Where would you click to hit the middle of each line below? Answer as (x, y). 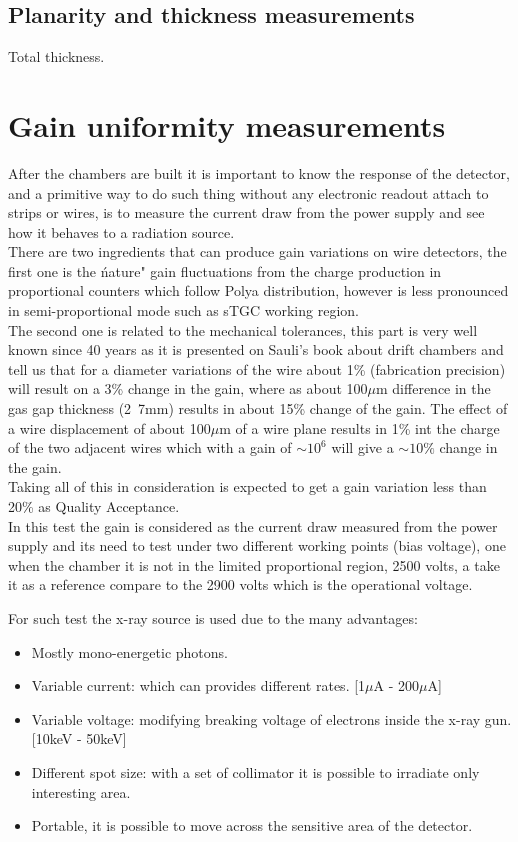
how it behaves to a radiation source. (121, 231)
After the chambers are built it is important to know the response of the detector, (259, 172)
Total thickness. (56, 56)
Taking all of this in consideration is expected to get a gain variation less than (247, 486)
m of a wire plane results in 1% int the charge (359, 427)
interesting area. (81, 791)
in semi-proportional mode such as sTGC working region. (183, 310)
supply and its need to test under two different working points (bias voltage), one (257, 545)
